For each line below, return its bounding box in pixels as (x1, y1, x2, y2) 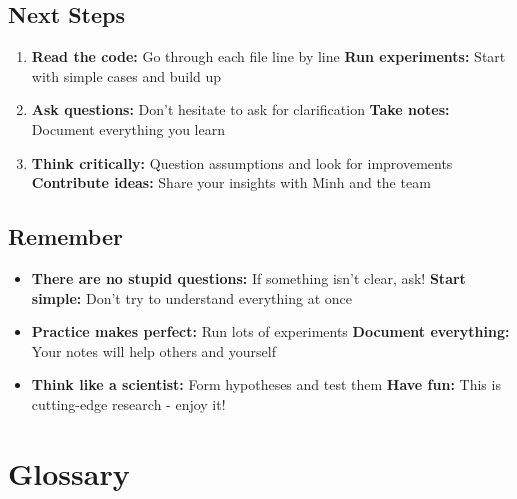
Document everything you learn (31, 118, 225, 139)
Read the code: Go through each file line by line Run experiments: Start (31, 46, 506, 67)
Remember (8, 221, 123, 252)
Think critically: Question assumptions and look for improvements (31, 152, 453, 173)
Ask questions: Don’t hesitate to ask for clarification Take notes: (31, 99, 450, 120)
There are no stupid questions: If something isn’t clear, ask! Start (31, 267, 466, 288)
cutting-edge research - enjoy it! (31, 393, 226, 414)
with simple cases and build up (31, 65, 222, 86)
